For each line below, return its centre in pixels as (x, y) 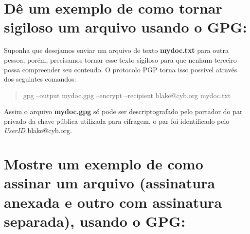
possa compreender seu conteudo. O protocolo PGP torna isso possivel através (121, 69)
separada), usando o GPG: (95, 221)
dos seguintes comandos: (40, 79)
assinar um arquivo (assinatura (110, 183)
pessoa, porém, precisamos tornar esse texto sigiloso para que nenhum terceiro (120, 59)
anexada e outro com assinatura (113, 202)
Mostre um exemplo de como (104, 164)
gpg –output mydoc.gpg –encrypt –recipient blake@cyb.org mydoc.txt (127, 95)
